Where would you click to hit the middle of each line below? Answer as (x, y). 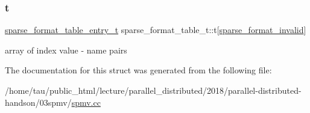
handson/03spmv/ (38, 102)
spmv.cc (86, 102)
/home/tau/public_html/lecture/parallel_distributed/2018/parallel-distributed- (153, 90)
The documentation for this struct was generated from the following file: (138, 70)
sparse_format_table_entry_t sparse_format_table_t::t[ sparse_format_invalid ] (156, 30)
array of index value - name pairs (66, 50)
